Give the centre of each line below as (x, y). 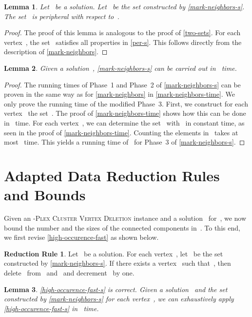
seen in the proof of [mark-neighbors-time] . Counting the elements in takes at (121, 132)
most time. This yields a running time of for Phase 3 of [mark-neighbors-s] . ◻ (125, 142)
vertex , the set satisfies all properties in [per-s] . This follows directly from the (123, 42)
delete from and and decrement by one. (69, 273)
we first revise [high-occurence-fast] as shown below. (81, 237)
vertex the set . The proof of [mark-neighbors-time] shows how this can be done (125, 113)
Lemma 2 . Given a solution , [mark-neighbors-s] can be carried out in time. (120, 68)
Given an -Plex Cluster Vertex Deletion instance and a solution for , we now (125, 218)
